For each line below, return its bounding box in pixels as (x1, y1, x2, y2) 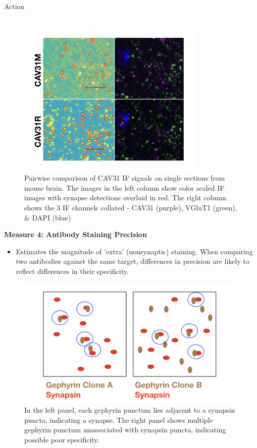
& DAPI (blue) (24, 212, 71, 222)
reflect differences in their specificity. (16, 266, 129, 276)
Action (4, 1, 25, 11)
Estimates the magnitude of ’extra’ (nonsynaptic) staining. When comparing (16, 246, 253, 256)
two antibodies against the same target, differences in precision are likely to (16, 256, 249, 266)
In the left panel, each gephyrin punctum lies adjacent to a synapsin (24, 405, 235, 415)
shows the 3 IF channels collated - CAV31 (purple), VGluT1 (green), (24, 202, 237, 213)
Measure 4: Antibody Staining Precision (4, 229, 147, 240)
